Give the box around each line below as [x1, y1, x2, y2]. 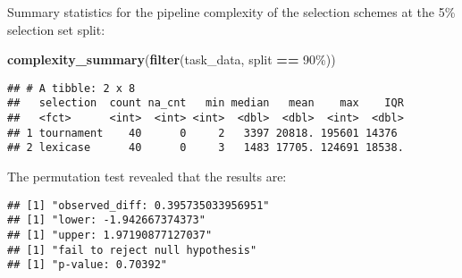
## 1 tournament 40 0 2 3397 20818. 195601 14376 [7, 126, 398, 139]
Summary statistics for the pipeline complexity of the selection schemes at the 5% [7, 3, 456, 21]
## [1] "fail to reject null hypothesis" [7, 243, 257, 257]
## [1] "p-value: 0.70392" [7, 258, 167, 272]
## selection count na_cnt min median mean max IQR [7, 97, 404, 110]
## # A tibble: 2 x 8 [7, 81, 136, 95]
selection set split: [7, 20, 105, 38]
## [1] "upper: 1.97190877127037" [7, 228, 213, 241]
